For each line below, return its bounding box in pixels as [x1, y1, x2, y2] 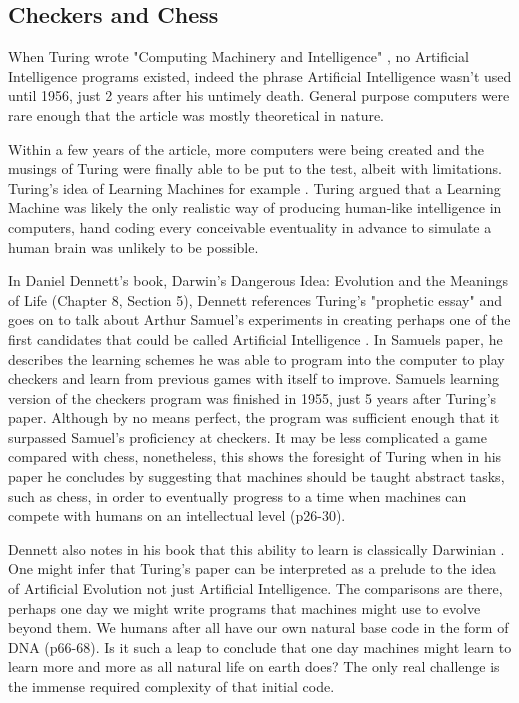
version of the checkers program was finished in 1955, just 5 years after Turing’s [8, 387, 497, 408]
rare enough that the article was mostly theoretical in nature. [8, 104, 385, 125]
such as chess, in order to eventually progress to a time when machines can [8, 485, 467, 506]
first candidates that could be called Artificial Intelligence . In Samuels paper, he [8, 328, 503, 349]
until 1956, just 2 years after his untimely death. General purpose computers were [8, 85, 510, 106]
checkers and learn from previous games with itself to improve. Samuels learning [8, 368, 499, 389]
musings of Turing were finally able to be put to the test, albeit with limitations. [8, 158, 502, 179]
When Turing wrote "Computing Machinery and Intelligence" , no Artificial [8, 46, 470, 67]
